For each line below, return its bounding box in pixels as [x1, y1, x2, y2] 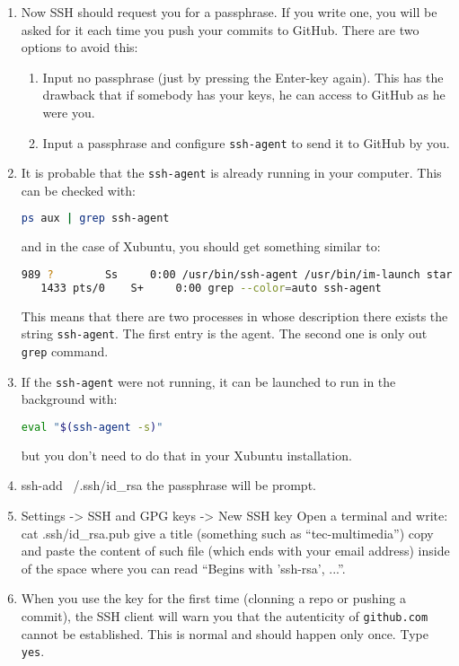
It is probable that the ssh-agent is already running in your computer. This [21, 163, 442, 182]
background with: [21, 390, 118, 408]
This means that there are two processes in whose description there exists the [21, 306, 448, 325]
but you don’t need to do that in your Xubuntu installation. [21, 445, 352, 464]
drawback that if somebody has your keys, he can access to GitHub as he [42, 85, 446, 104]
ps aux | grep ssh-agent [21, 212, 170, 225]
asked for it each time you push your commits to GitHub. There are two [21, 20, 419, 39]
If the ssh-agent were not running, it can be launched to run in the [21, 372, 396, 390]
